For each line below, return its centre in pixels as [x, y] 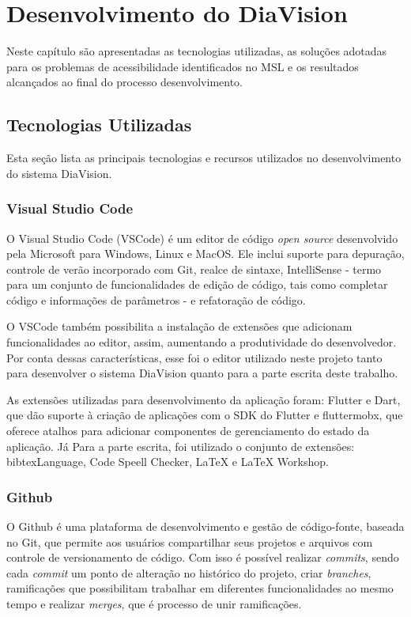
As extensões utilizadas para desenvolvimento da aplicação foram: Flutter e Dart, [204, 399]
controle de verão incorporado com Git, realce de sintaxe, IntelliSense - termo [194, 269]
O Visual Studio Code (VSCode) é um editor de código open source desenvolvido [202, 238]
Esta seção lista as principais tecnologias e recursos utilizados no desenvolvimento [204, 158]
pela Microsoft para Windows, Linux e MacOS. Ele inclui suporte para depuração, [205, 254]
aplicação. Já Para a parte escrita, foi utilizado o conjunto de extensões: [181, 446]
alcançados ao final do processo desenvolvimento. [124, 82]
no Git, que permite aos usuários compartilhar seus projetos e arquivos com [190, 541]
